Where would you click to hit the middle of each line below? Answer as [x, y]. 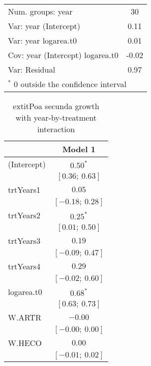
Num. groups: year [40, 11]
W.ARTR [25, 317]
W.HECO [25, 343]
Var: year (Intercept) [44, 26]
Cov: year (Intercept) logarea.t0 [63, 55]
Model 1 [79, 149]
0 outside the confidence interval [70, 84]
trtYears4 [24, 266]
